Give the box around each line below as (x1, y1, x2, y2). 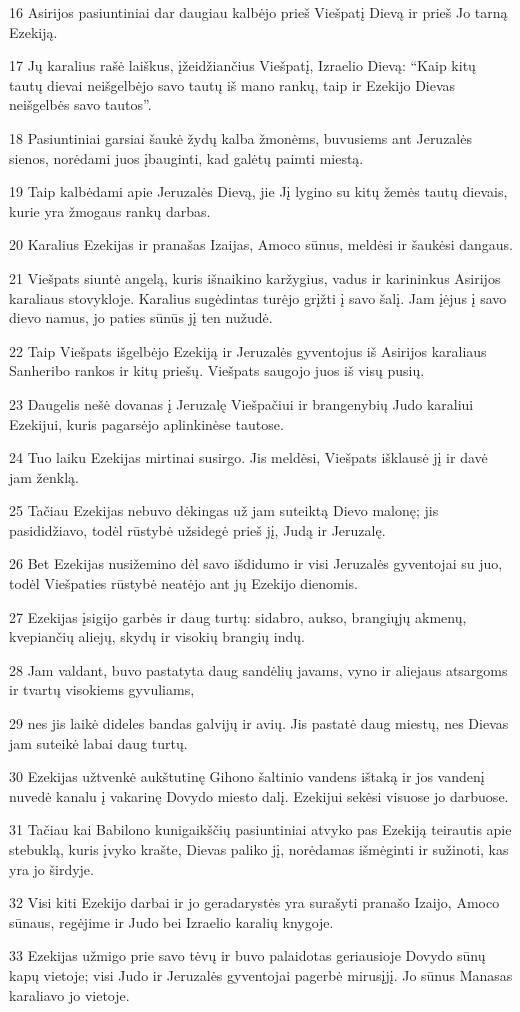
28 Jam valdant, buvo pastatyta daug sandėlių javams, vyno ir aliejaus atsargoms (9, 659, 508, 680)
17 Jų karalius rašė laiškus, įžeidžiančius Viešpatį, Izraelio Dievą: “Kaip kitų (9, 55, 476, 76)
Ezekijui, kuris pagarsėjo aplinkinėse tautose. (9, 413, 284, 434)
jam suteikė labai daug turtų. (9, 732, 188, 753)
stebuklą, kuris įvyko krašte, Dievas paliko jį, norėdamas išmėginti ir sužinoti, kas (9, 839, 509, 859)
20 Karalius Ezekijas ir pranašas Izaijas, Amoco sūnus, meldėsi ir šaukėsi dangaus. (9, 234, 514, 255)
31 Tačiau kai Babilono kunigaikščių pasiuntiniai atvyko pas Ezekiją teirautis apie (9, 819, 512, 840)
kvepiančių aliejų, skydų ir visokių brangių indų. (9, 626, 305, 647)
